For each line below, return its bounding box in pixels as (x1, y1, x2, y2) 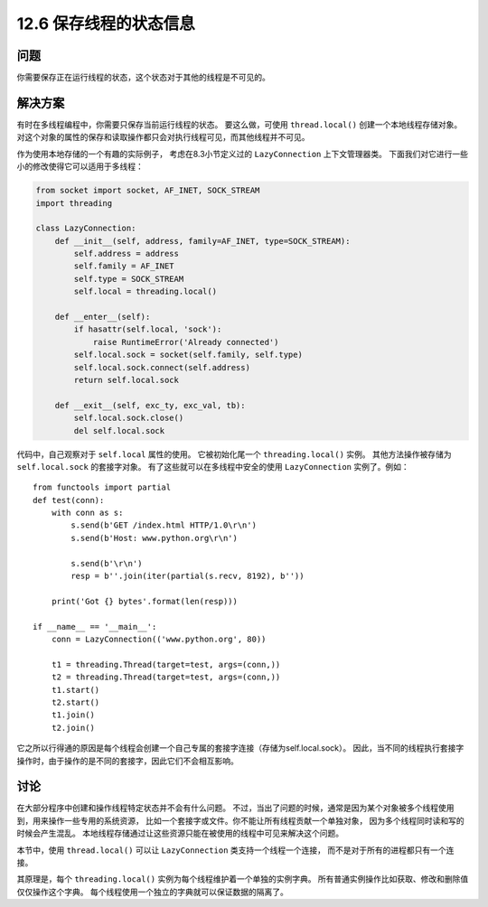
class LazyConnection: (35, 223, 136, 234)
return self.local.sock (73, 375, 180, 385)
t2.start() (51, 697, 100, 707)
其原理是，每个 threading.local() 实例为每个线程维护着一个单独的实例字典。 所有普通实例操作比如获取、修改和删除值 (16, 874, 469, 884)
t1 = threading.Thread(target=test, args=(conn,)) (51, 659, 281, 669)
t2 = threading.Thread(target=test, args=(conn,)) (51, 672, 281, 682)
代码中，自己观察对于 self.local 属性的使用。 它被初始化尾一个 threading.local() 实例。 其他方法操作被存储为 (16, 448, 452, 460)
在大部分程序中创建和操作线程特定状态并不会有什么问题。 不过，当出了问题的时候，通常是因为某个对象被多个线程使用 (16, 802, 455, 813)
